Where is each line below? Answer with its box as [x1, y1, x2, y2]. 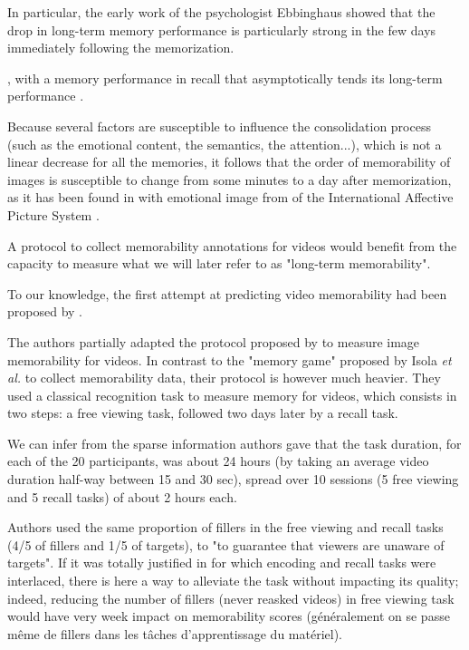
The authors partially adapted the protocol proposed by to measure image [7, 332, 420, 351]
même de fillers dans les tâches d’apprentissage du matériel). [7, 624, 342, 643]
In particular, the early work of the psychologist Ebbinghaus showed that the [7, 3, 435, 21]
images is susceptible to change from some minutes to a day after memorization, [7, 170, 452, 189]
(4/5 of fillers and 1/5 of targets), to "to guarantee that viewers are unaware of [7, 535, 445, 554]
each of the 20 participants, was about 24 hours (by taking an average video [7, 451, 429, 471]
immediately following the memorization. [7, 38, 234, 57]
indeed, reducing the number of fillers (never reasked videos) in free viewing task [7, 588, 455, 607]
